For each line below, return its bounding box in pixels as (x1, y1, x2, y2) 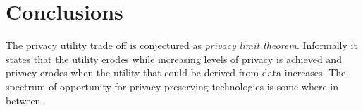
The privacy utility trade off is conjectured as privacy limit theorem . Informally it (6, 38, 357, 53)
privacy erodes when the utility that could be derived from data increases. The (6, 65, 346, 80)
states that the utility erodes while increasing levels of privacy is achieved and (6, 51, 342, 66)
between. (6, 92, 44, 107)
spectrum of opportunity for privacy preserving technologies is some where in (6, 78, 338, 93)
